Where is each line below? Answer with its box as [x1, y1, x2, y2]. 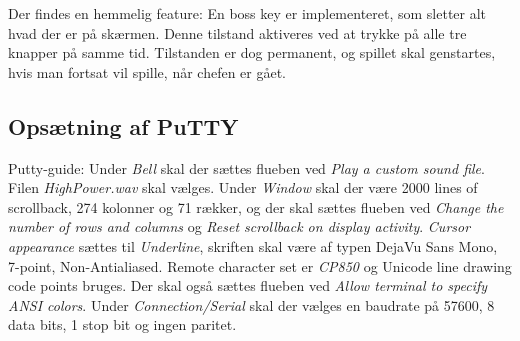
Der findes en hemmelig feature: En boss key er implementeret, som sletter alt [8, 3, 487, 23]
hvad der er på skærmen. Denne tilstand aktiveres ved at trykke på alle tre [8, 22, 467, 43]
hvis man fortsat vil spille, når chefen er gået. [8, 61, 287, 82]
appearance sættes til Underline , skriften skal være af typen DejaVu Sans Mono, [8, 235, 498, 256]
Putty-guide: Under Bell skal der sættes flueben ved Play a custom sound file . [8, 157, 485, 178]
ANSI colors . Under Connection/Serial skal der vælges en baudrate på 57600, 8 [8, 294, 495, 315]
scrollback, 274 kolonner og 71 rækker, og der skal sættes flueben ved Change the [8, 196, 504, 217]
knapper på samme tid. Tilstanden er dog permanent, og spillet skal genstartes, [8, 42, 496, 63]
